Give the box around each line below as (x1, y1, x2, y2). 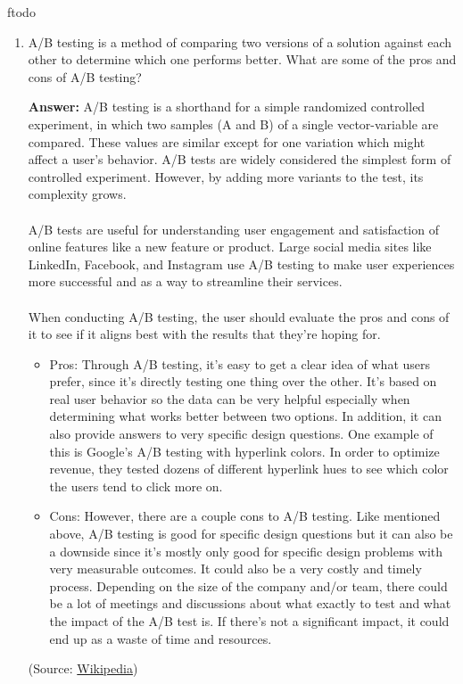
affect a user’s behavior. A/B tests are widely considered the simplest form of (28, 150, 451, 169)
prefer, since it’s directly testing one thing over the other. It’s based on (49, 372, 437, 391)
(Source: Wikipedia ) (28, 659, 138, 678)
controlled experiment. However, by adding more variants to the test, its (28, 167, 424, 185)
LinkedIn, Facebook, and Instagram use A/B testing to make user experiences (28, 254, 455, 273)
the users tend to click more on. (49, 476, 223, 495)
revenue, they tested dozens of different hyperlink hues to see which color (49, 459, 449, 478)
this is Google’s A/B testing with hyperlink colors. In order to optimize (49, 441, 440, 460)
